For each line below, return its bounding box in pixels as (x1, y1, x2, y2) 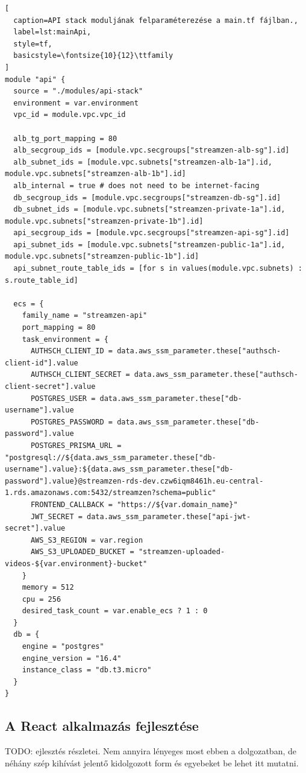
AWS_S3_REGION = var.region (30, 535, 143, 544)
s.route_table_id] (5, 276, 78, 285)
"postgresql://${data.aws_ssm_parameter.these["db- (5, 453, 216, 462)
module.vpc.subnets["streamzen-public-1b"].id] (5, 252, 199, 261)
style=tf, (13, 39, 52, 48)
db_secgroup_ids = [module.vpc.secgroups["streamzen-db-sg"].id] (13, 193, 281, 202)
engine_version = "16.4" (22, 654, 122, 663)
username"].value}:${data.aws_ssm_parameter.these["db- (5, 465, 234, 474)
